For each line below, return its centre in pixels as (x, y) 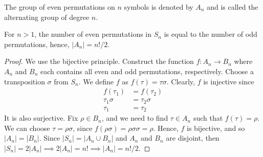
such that (208, 118)
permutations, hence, (37, 44)
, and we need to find (135, 118)
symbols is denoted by (159, 7)
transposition (25, 81)
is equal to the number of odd (211, 34)
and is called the (233, 7)
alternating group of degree (47, 17)
